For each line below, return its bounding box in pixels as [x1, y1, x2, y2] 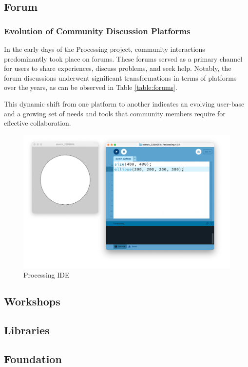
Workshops [4, 294, 60, 309]
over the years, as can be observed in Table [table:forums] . [4, 82, 177, 92]
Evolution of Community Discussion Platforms [4, 24, 191, 37]
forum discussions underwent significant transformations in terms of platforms [4, 72, 237, 83]
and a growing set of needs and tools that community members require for [4, 108, 226, 118]
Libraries [4, 322, 50, 337]
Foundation [4, 351, 62, 366]
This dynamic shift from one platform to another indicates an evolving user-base [4, 98, 245, 108]
